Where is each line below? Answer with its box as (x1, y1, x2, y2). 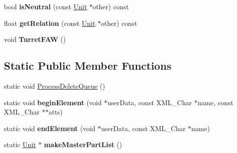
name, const (197, 97, 234, 107)
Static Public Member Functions (4, 58, 172, 73)
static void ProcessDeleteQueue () (4, 80, 105, 91)
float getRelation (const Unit (4, 18, 96, 28)
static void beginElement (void (4, 97, 102, 107)
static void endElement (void (4, 123, 96, 133)
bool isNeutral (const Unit (4, 1, 87, 11)
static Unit (4, 139, 36, 150)
